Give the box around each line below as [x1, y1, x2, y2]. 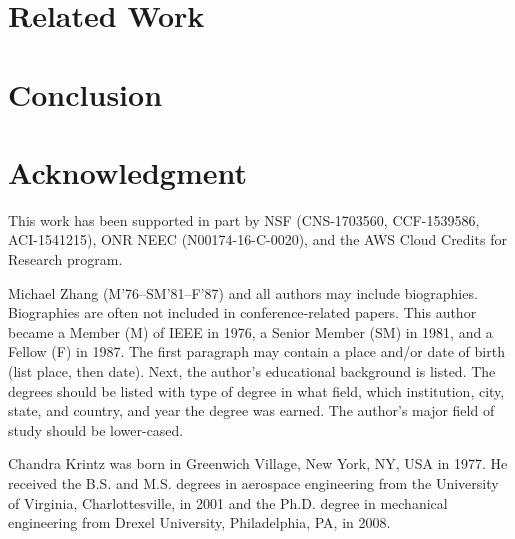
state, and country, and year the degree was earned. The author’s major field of [8, 400, 495, 421]
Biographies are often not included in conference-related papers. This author [8, 302, 477, 323]
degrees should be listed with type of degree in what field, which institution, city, [8, 380, 505, 401]
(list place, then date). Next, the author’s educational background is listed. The [8, 361, 496, 382]
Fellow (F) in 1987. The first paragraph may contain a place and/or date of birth [8, 341, 505, 362]
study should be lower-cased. [8, 419, 184, 440]
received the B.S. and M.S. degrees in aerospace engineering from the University [8, 473, 499, 493]
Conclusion [8, 73, 163, 114]
